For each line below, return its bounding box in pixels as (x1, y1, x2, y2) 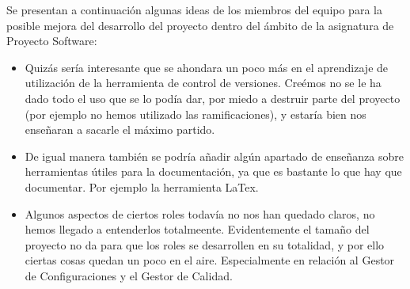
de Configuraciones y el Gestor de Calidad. (25, 267, 233, 283)
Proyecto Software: (6, 32, 97, 49)
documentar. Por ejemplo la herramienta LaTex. (25, 178, 259, 195)
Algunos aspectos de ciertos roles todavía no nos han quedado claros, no (25, 205, 375, 222)
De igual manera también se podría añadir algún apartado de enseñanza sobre (25, 147, 404, 164)
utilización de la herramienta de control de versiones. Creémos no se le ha (25, 74, 382, 91)
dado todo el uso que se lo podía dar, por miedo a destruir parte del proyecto (25, 89, 401, 106)
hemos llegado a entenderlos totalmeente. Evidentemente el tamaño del (25, 221, 370, 238)
